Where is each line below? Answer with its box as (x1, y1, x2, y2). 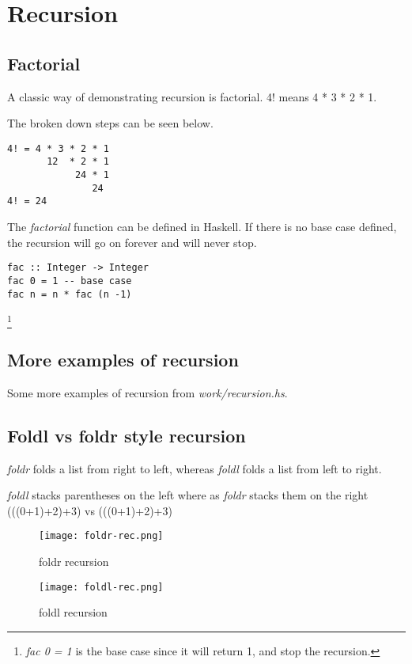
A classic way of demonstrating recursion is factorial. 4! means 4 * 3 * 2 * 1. (7, 88, 377, 104)
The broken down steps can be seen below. (7, 115, 214, 131)
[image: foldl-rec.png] (39, 581, 164, 593)
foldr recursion (39, 552, 109, 569)
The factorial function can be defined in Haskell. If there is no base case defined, (7, 218, 397, 235)
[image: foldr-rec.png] (39, 530, 164, 542)
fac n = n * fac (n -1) (7, 288, 132, 300)
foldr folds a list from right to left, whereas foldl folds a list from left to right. (7, 460, 382, 476)
